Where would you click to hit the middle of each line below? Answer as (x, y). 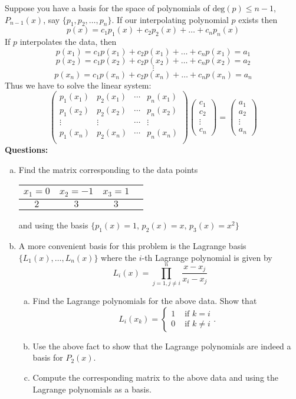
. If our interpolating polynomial (170, 19)
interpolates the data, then (68, 42)
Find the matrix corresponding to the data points (108, 169)
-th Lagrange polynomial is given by (207, 257)
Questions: (27, 149)
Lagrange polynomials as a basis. (92, 389)
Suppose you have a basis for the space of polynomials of (107, 8)
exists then (258, 19)
